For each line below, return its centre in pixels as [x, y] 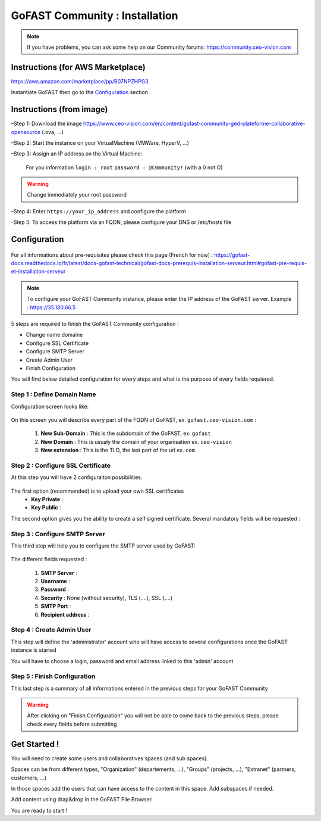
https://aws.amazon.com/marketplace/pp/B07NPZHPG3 [80, 81]
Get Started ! [35, 744]
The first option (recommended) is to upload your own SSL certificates [97, 491]
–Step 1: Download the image [47, 124]
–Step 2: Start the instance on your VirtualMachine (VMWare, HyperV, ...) [100, 142]
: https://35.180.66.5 [51, 307]
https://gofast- [232, 255]
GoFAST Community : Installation [95, 15]
